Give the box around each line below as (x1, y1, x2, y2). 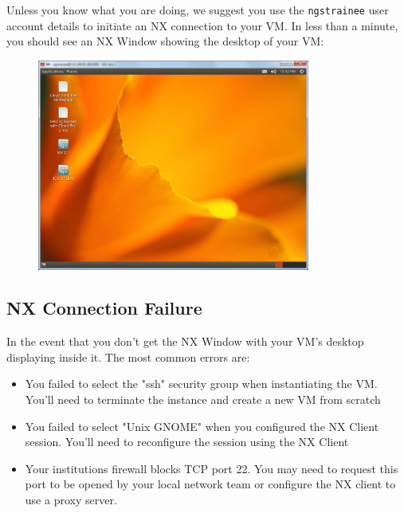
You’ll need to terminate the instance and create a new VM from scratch (25, 391, 381, 408)
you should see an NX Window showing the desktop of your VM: (6, 33, 324, 49)
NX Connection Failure (6, 296, 202, 320)
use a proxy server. (25, 491, 117, 508)
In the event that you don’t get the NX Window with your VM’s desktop (6, 333, 364, 350)
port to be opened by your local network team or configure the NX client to (25, 476, 396, 492)
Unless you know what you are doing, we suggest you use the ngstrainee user (6, 2, 389, 18)
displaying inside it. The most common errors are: (6, 348, 250, 365)
